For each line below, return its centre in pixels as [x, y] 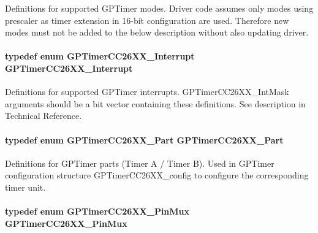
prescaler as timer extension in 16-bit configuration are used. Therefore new [147, 20]
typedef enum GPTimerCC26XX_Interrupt [100, 56]
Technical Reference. [44, 116]
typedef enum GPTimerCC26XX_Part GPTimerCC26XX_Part [144, 139]
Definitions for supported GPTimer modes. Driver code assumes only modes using [159, 8]
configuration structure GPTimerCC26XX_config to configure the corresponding [157, 175]
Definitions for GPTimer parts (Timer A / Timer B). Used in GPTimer [140, 163]
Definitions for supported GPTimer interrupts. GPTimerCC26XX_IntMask [147, 92]
